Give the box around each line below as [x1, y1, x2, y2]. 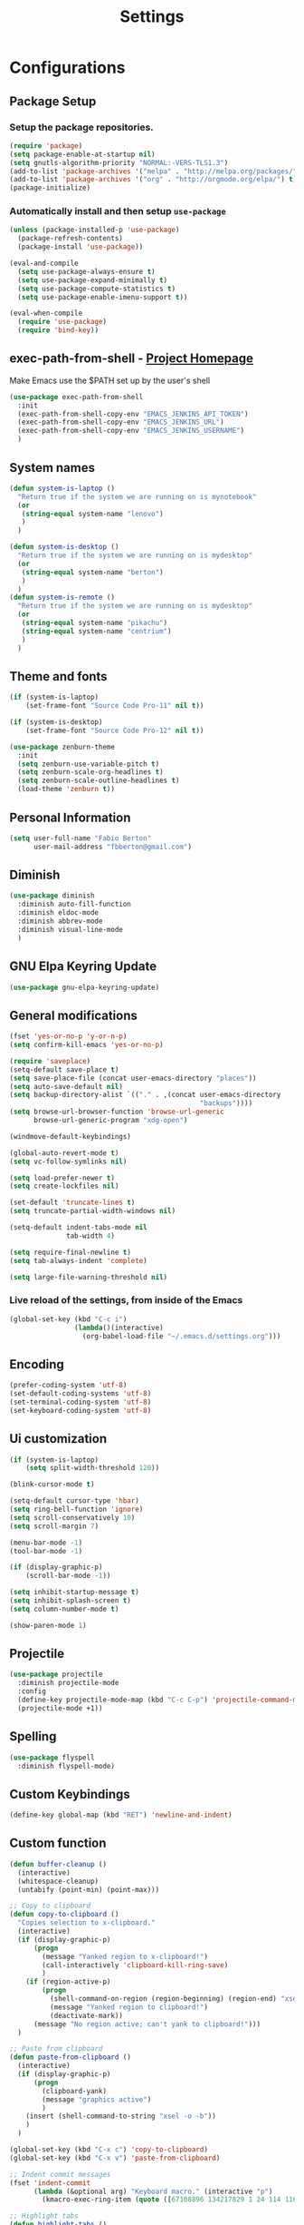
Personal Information [9, 809, 131, 825]
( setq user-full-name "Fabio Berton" [9, 833, 152, 843]
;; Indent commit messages [9, 2170, 111, 2179]
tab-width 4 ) [66, 1231, 116, 1240]
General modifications [9, 1007, 138, 1023]
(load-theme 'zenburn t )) [17, 785, 116, 794]
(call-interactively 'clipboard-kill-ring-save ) [42, 1960, 229, 1970]
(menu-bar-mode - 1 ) [9, 1538, 83, 1547]
